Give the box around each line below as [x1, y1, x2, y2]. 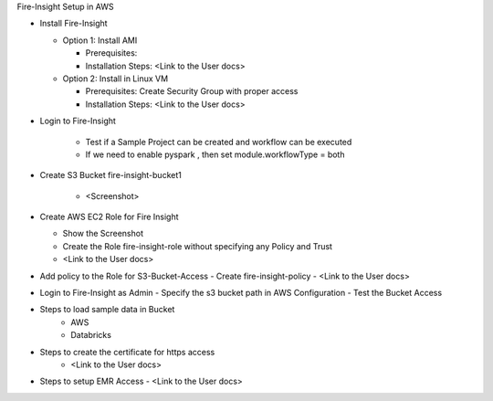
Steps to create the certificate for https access [39, 346, 215, 357]
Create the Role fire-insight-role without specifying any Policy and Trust [62, 240, 333, 251]
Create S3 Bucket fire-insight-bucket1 [39, 170, 182, 181]
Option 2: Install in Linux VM [62, 73, 169, 84]
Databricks [70, 330, 111, 341]
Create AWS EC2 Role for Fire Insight [39, 211, 179, 223]
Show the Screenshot [62, 228, 144, 239]
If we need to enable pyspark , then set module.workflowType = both [85, 149, 345, 160]
